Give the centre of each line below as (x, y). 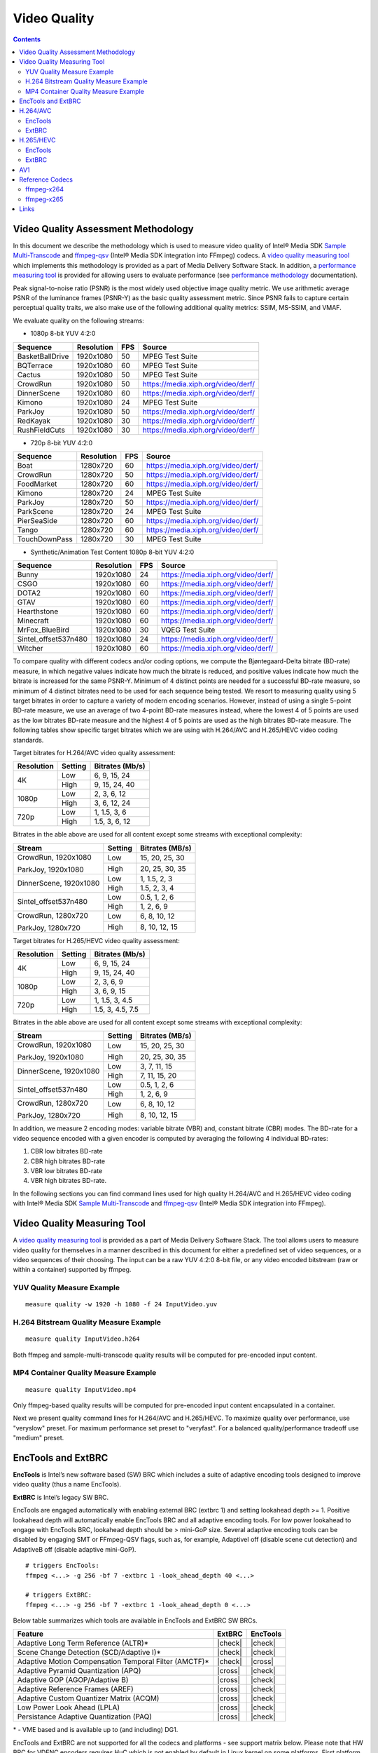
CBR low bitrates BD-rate (66, 1151)
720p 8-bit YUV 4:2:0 (62, 442)
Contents (27, 39)
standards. (28, 740)
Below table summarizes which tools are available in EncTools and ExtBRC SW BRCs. (135, 1620)
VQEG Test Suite (188, 630)
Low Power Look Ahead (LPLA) (69, 1707)
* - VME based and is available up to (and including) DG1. (96, 1730)
